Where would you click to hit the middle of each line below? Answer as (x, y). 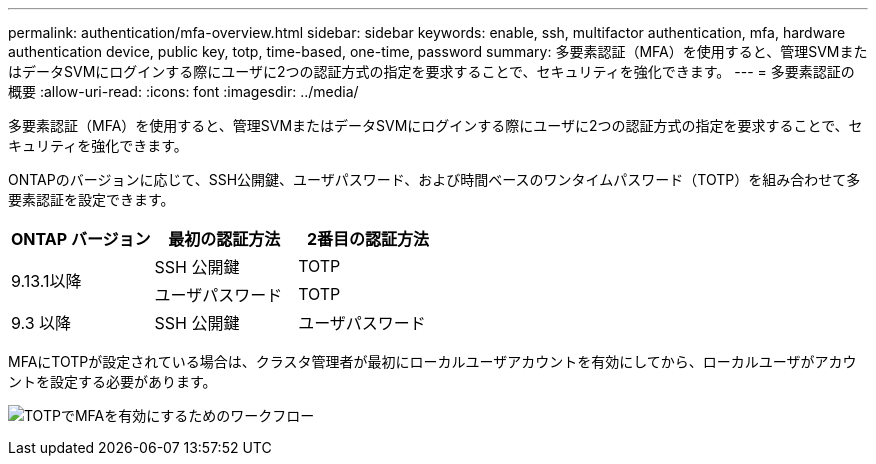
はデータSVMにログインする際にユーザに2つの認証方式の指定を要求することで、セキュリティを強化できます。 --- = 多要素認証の (431, 71)
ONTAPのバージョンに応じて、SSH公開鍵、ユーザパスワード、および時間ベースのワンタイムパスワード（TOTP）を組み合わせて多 (434, 179)
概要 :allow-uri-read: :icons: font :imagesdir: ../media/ (183, 91)
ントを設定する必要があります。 (112, 381)
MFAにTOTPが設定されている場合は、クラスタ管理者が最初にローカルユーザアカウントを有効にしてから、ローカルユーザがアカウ (432, 361)
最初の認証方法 (224, 239)
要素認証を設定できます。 (91, 199)
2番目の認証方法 (367, 239)
